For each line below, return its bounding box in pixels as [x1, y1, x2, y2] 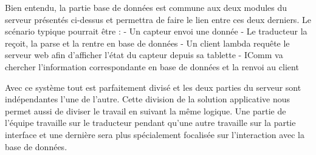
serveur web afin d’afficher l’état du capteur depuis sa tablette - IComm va [5, 48, 283, 61]
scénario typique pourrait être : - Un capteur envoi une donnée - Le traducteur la [5, 25, 307, 38]
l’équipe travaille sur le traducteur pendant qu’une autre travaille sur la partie [5, 116, 296, 129]
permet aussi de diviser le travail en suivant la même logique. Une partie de [5, 104, 286, 117]
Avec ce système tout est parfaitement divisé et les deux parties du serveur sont [5, 81, 301, 93]
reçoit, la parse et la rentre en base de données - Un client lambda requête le [5, 36, 290, 49]
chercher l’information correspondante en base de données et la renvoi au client [5, 60, 299, 73]
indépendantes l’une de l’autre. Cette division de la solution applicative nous [5, 93, 290, 105]
